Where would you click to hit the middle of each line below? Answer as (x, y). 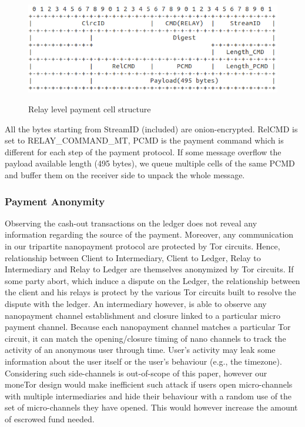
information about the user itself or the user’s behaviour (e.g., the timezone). (143, 361)
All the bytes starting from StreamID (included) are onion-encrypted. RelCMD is (151, 129)
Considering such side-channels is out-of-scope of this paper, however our (136, 373)
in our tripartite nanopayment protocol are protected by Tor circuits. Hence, (143, 246)
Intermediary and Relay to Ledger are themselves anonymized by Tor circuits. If (149, 269)
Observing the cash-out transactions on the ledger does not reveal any (131, 223)
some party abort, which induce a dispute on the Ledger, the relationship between (152, 280)
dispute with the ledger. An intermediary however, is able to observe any (136, 303)
